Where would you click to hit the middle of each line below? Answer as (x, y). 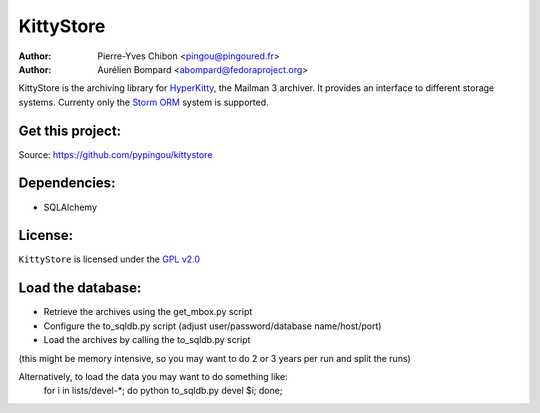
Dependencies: (67, 183)
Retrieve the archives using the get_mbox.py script (148, 312)
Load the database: (80, 288)
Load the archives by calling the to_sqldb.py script (147, 340)
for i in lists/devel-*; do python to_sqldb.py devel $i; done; (163, 391)
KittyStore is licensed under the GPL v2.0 (109, 259)
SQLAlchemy (70, 207)
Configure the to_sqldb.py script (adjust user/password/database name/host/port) (212, 326)
